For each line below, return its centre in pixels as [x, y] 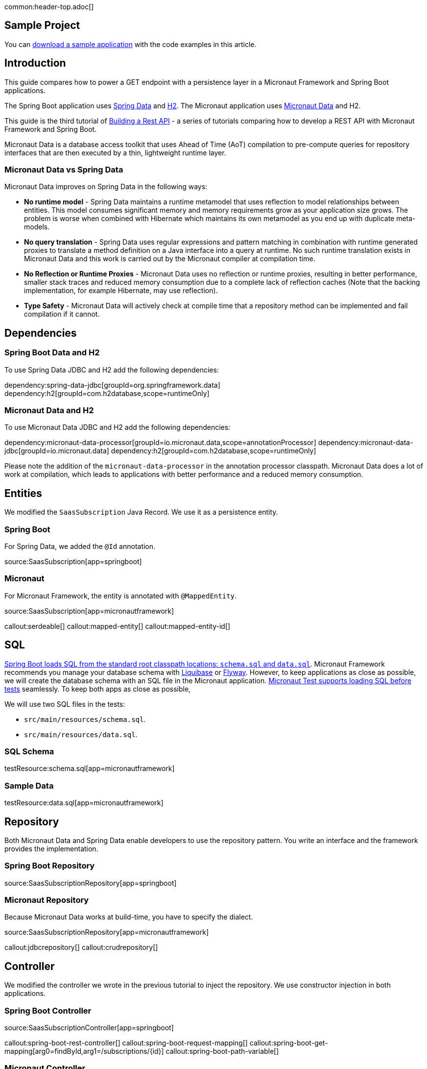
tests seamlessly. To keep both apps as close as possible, [98, 689]
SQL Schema [29, 751]
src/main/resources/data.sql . [81, 734]
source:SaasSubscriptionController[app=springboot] [89, 1028]
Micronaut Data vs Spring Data [64, 170]
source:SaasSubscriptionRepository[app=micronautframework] [107, 932]
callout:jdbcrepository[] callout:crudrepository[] [81, 947]
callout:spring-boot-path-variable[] [222, 1051]
